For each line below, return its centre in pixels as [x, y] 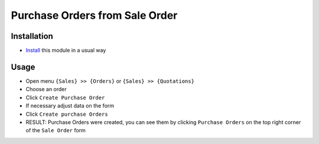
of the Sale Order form [56, 130]
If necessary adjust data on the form [70, 106]
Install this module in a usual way [66, 51]
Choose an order [46, 89]
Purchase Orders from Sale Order [94, 15]
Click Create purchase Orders [67, 114]
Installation [32, 36]
